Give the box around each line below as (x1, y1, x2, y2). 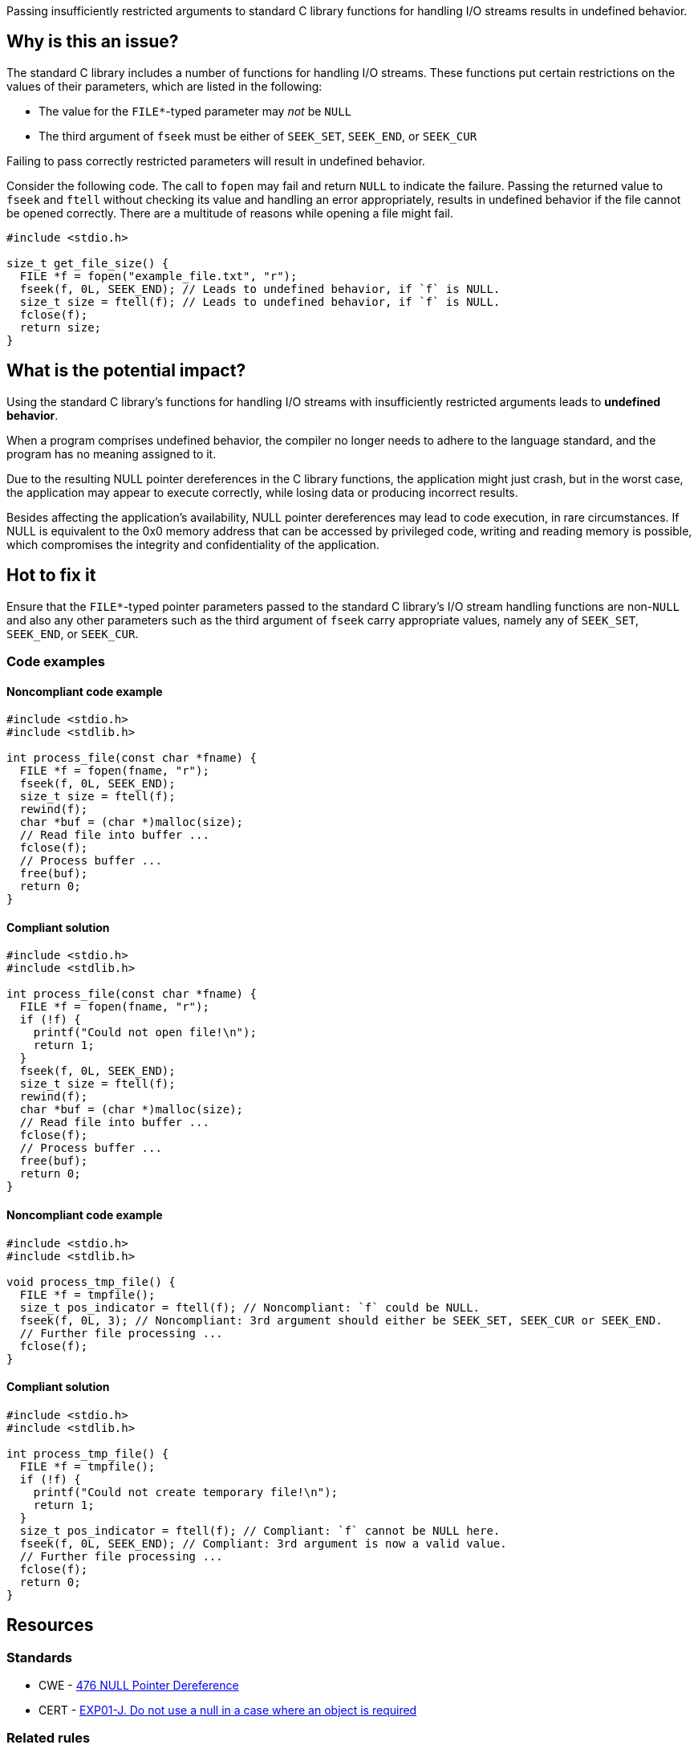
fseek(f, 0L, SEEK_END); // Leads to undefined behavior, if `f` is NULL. (19, 282, 501, 295)
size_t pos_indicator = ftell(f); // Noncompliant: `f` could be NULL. (19, 1300, 481, 1314)
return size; (19, 320, 102, 334)
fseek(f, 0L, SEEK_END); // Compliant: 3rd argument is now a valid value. (19, 1536, 507, 1550)
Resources (6, 1615, 94, 1636)
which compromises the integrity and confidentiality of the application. (6, 537, 379, 551)
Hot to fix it (6, 565, 96, 586)
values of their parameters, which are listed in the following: (6, 79, 323, 93)
